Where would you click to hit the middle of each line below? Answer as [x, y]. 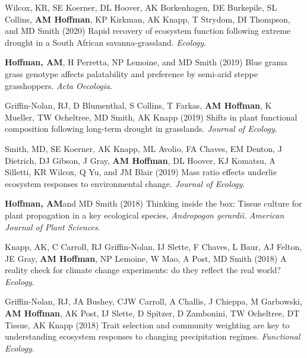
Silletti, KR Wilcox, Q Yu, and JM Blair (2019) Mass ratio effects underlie [141, 172]
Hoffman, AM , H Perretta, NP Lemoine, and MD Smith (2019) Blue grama [146, 62]
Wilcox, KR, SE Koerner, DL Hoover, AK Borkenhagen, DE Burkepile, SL [141, 7]
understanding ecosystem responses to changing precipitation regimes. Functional [153, 336]
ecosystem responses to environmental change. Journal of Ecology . [125, 183]
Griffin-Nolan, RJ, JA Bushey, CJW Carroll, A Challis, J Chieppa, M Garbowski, [153, 301]
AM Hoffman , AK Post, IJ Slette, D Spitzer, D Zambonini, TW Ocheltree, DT [152, 313]
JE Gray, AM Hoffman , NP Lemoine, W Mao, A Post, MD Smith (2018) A [146, 258]
